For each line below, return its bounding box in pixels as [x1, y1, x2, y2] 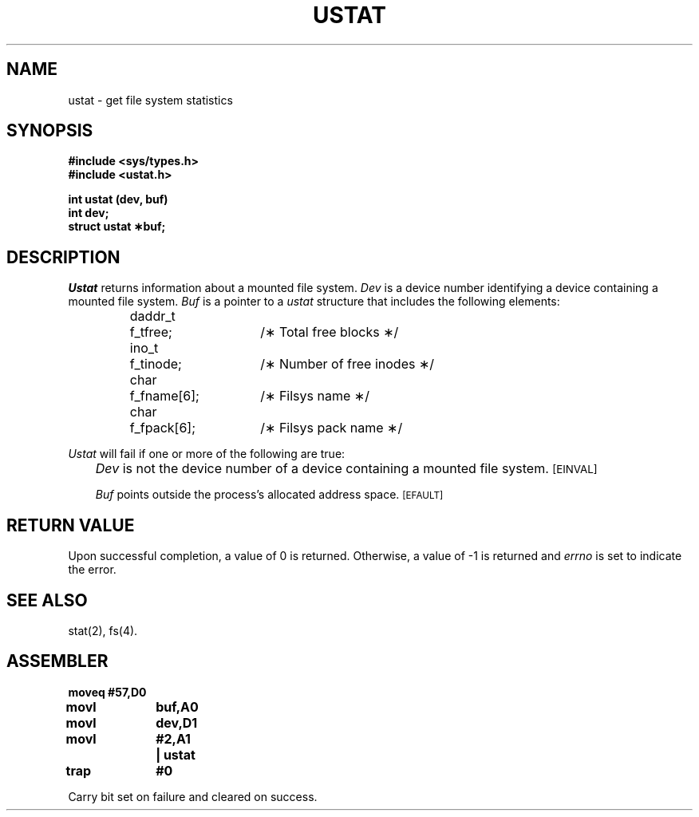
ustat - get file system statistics [68, 93, 233, 107]
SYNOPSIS [6, 120, 93, 141]
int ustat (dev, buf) [68, 192, 168, 207]
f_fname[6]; [129, 388, 199, 405]
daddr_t [129, 308, 176, 325]
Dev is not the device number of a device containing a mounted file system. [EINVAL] [95, 460, 598, 477]
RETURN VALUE [6, 515, 135, 535]
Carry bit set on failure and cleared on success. [68, 789, 318, 803]
